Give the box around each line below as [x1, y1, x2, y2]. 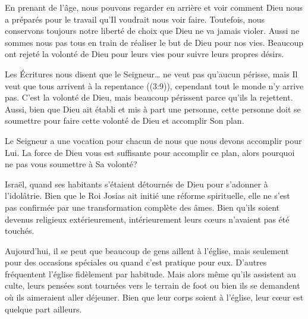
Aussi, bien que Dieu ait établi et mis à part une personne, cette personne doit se [5, 102, 301, 115]
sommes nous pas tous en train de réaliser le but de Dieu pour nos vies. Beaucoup [5, 36, 304, 48]
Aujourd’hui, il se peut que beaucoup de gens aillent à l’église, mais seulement [5, 244, 289, 257]
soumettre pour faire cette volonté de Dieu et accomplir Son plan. [5, 114, 244, 127]
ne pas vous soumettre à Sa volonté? [5, 158, 137, 170]
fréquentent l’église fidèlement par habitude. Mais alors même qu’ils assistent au [5, 267, 296, 280]
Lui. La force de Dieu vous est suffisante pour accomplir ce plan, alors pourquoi [5, 146, 295, 158]
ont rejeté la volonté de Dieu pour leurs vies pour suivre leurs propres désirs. [5, 48, 284, 60]
